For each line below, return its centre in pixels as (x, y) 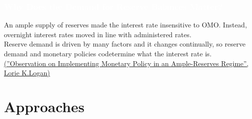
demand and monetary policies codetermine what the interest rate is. (108, 53)
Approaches (44, 106)
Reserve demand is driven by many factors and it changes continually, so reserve (125, 44)
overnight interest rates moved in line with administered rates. (98, 34)
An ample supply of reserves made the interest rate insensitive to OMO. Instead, (126, 25)
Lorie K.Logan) (27, 73)
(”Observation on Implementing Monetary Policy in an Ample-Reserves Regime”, (126, 63)
